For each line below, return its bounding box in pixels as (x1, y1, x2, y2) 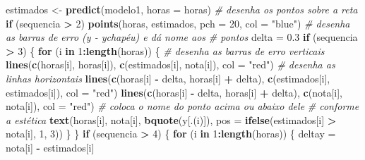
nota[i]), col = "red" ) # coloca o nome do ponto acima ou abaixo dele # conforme (6, 99, 359, 113)
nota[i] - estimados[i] (6, 140, 95, 154)
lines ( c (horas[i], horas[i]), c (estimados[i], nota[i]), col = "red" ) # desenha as (6, 57, 335, 72)
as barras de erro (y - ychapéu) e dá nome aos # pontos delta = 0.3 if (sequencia (6, 30, 358, 44)
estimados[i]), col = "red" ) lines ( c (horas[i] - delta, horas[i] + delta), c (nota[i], (6, 85, 342, 99)
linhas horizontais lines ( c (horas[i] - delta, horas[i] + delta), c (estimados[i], (6, 70, 330, 85)
